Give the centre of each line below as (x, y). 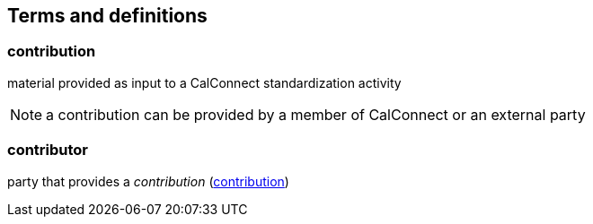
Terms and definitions (107, 16)
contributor (48, 150)
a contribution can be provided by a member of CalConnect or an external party (316, 114)
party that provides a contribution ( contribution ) (148, 181)
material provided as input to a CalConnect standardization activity (204, 82)
